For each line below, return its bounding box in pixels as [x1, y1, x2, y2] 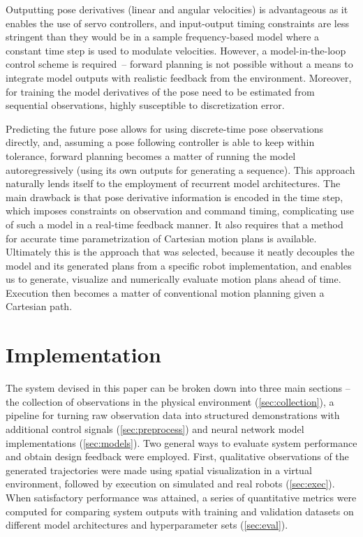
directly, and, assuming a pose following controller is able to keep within [6, 135, 315, 149]
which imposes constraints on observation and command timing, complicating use [6, 203, 355, 218]
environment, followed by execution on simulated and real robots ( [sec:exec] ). [6, 476, 335, 491]
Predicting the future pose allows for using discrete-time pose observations [6, 121, 324, 135]
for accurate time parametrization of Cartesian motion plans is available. [6, 230, 317, 245]
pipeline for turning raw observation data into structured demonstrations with [6, 408, 340, 422]
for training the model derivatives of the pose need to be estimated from [6, 84, 315, 98]
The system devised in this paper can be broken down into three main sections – [6, 381, 350, 395]
